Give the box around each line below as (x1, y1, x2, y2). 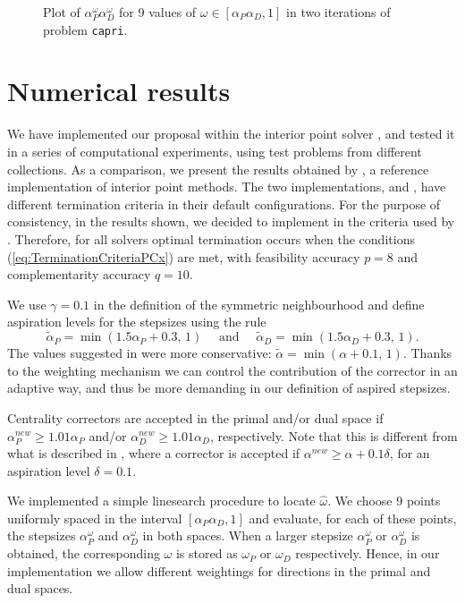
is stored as (175, 544, 238, 563)
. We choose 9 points (327, 491, 441, 510)
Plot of (43, 3, 80, 21)
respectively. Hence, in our (295, 544, 440, 563)
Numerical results (7, 72, 231, 109)
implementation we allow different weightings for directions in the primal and (7, 561, 431, 580)
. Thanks (402, 344, 452, 362)
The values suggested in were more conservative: (7, 344, 272, 362)
